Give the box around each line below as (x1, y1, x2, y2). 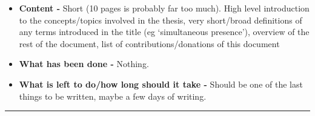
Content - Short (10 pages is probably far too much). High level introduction (19, 2, 310, 14)
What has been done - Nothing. (19, 57, 149, 70)
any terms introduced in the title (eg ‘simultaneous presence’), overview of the (19, 25, 310, 38)
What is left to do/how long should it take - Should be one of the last (19, 77, 303, 90)
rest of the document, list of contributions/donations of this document (19, 37, 280, 50)
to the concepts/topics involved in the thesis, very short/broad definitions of (19, 13, 302, 26)
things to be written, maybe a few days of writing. (19, 89, 207, 102)
